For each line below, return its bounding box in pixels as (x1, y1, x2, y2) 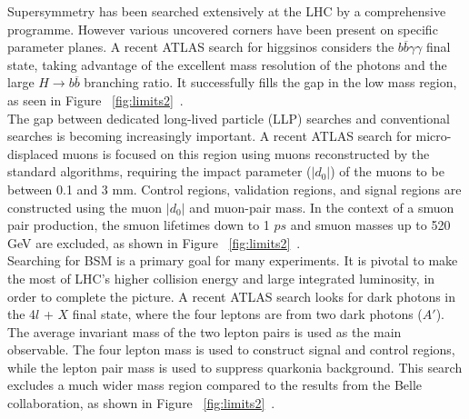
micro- (415, 126, 452, 145)
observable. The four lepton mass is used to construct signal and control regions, (7, 340, 455, 359)
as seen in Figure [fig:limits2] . (7, 90, 184, 109)
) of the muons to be (330, 162, 444, 181)
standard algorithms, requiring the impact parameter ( (7, 162, 312, 181)
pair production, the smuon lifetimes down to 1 (7, 215, 270, 234)
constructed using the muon (7, 197, 163, 216)
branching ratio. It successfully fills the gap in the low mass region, (84, 73, 457, 92)
